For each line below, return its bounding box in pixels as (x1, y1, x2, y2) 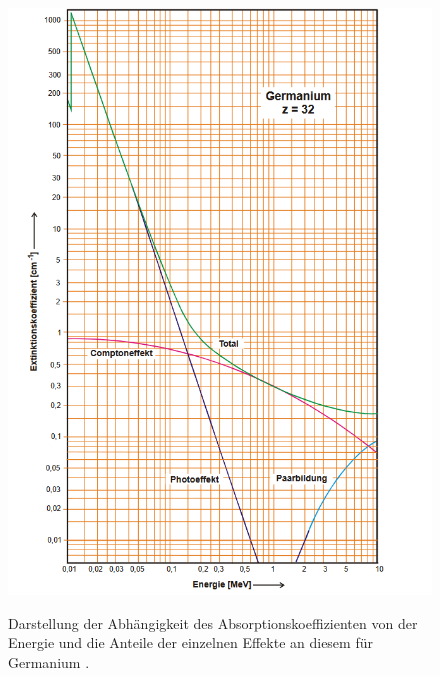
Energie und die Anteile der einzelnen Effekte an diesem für (8, 632, 373, 653)
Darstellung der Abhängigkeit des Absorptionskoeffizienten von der (8, 612, 418, 633)
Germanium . (8, 651, 90, 672)
